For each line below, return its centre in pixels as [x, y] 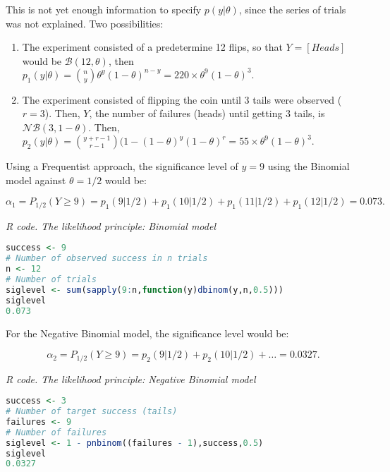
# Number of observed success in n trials [107, 259]
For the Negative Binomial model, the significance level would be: [147, 333]
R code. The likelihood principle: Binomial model [111, 225]
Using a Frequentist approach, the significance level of [122, 166]
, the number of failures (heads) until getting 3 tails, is [207, 113]
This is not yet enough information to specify [104, 9]
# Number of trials [51, 280]
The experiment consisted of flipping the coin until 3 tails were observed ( [182, 99]
